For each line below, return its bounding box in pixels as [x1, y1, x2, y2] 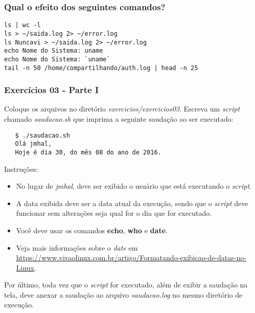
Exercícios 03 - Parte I [4, 83, 99, 96]
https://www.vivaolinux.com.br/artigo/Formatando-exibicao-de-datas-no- [16, 252, 246, 263]
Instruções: [4, 163, 38, 174]
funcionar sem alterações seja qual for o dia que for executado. [16, 208, 212, 218]
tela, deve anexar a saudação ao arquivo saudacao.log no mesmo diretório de [4, 289, 243, 300]
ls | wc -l [4, 21, 41, 29]
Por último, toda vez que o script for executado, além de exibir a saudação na [4, 279, 248, 290]
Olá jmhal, [15, 140, 52, 148]
